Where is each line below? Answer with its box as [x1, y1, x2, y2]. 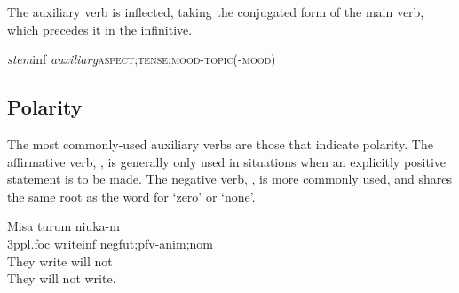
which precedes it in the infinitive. [7, 20, 193, 38]
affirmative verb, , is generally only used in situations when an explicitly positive [7, 152, 447, 170]
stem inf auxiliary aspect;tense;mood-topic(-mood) [7, 50, 276, 68]
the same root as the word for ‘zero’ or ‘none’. [7, 186, 256, 205]
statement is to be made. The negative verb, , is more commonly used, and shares [7, 170, 453, 188]
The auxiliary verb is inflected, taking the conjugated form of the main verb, [7, 3, 424, 20]
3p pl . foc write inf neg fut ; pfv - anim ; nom [7, 234, 214, 252]
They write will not [7, 251, 113, 270]
